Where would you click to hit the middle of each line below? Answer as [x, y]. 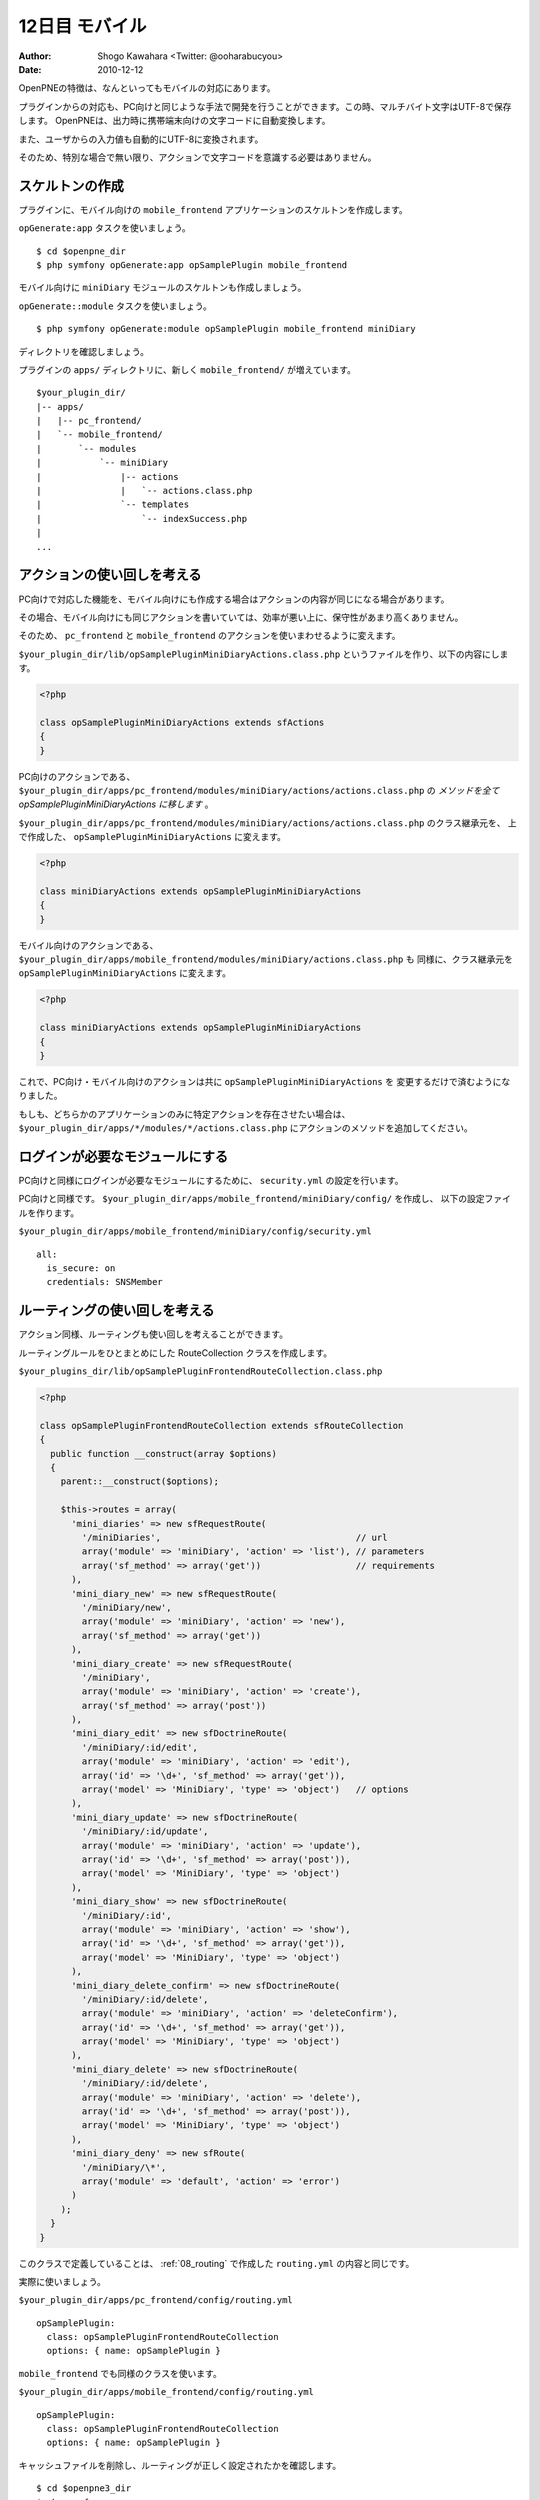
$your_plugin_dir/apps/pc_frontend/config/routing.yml [156, 2300]
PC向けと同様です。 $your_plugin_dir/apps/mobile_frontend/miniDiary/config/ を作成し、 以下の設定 [251, 1199]
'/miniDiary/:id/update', [145, 1831]
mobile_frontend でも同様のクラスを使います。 [120, 2373]
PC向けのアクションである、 [77, 776]
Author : [35, 56]
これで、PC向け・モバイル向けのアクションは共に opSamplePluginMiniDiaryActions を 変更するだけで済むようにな [264, 1082]
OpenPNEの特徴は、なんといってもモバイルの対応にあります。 [147, 88]
